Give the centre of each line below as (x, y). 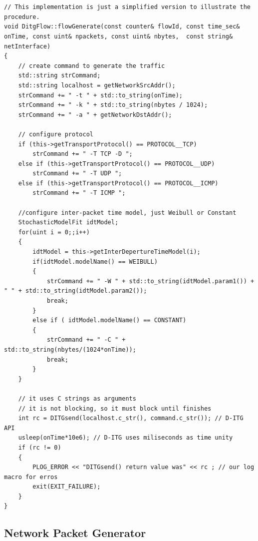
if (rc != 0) (40, 447)
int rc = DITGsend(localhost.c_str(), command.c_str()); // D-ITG (131, 418)
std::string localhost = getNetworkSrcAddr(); (97, 85)
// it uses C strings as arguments (77, 398)
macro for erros (31, 477)
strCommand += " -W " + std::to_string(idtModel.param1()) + (150, 281)
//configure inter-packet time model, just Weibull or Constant (127, 213)
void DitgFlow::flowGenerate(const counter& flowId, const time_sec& (122, 27)
